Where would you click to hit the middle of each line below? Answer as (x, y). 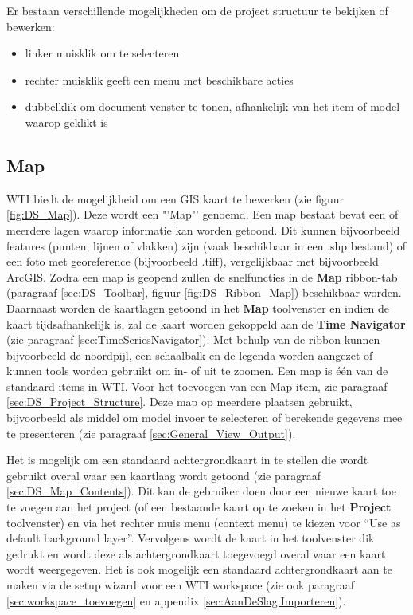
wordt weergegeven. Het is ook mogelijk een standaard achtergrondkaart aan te (199, 569)
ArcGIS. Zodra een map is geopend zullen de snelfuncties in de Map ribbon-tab (202, 276)
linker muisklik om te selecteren (102, 53)
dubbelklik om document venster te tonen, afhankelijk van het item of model (212, 106)
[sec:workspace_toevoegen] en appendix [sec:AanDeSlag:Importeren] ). (176, 600)
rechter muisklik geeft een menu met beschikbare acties (159, 79)
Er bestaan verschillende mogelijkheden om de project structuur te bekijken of (197, 10)
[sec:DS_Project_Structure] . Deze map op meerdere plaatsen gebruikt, (179, 402)
